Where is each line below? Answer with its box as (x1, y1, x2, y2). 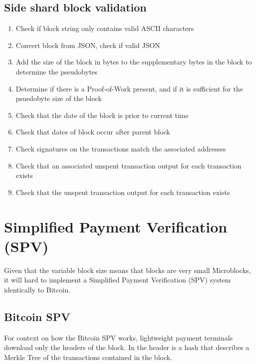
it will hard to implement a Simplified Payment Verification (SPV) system (4, 274, 231, 285)
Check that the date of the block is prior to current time (15, 109, 189, 120)
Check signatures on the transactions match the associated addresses (15, 143, 226, 153)
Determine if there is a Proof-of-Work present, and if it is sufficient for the (15, 83, 243, 93)
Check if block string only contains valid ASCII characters (15, 23, 194, 33)
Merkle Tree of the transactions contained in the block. (4, 351, 173, 362)
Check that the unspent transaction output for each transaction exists (15, 186, 230, 197)
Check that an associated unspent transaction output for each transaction (15, 160, 242, 170)
